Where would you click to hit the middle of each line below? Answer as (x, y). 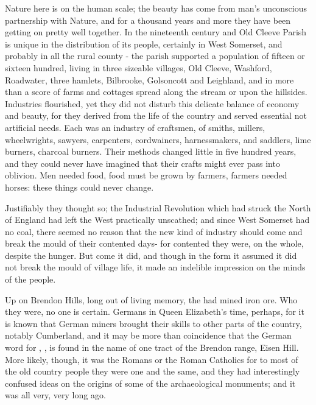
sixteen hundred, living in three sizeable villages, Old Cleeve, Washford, (139, 67)
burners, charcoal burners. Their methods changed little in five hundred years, (151, 151)
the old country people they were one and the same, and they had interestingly (153, 371)
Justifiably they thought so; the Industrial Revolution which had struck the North (158, 207)
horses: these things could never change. (79, 187)
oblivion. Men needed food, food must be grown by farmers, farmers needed (146, 175)
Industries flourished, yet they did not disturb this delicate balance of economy (152, 103)
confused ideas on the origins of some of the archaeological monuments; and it (150, 383)
